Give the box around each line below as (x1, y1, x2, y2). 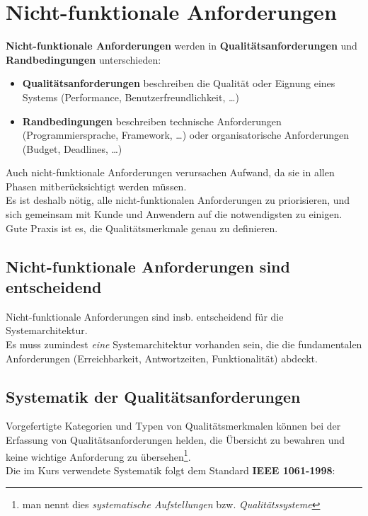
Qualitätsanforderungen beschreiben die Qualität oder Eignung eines (22, 76, 335, 91)
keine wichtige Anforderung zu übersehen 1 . (6, 447, 191, 464)
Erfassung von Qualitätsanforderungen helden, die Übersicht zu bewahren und (6, 432, 345, 447)
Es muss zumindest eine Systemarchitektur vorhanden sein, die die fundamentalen (6, 337, 362, 352)
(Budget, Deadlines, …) (22, 141, 122, 156)
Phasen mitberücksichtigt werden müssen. (6, 178, 187, 193)
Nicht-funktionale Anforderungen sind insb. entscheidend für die (6, 309, 284, 323)
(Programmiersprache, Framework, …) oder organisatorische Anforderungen (22, 127, 349, 142)
